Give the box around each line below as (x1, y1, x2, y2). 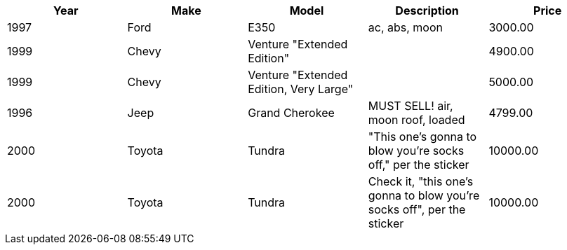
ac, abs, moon (368, 20, 443, 34)
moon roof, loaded (368, 113, 465, 127)
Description (395, 4, 459, 18)
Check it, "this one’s (368, 174, 474, 188)
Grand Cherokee (248, 106, 335, 120)
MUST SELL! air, (368, 99, 453, 113)
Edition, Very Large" (248, 82, 354, 96)
